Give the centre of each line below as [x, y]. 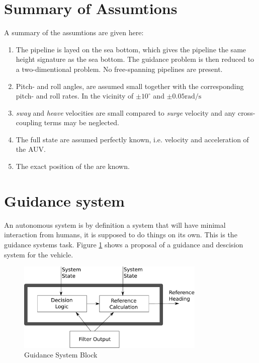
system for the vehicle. [39, 254]
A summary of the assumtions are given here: [74, 32]
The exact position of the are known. [73, 166]
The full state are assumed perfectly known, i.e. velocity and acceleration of [132, 139]
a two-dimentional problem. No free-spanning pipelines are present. [119, 69]
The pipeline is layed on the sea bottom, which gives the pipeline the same [131, 49]
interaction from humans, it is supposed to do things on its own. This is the [121, 235]
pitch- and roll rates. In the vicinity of [75, 96]
